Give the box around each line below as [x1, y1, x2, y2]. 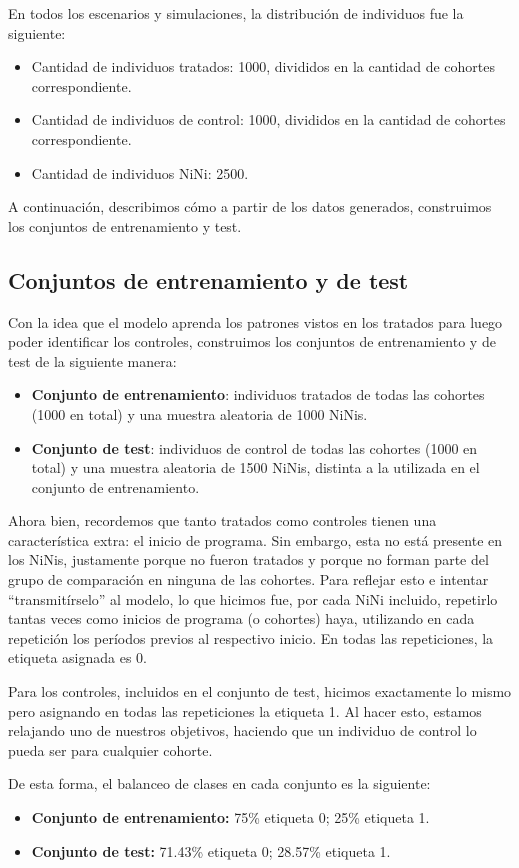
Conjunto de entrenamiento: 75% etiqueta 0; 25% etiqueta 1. [31, 807, 430, 828]
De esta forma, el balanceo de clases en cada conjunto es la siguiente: [8, 773, 431, 794]
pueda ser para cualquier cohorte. [8, 739, 213, 760]
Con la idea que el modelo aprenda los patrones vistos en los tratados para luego [8, 311, 503, 332]
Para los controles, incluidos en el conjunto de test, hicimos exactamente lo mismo [8, 681, 512, 702]
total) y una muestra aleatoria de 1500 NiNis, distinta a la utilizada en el [31, 457, 480, 478]
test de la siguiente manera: [8, 350, 177, 371]
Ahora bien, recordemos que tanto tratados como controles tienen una [8, 510, 437, 531]
